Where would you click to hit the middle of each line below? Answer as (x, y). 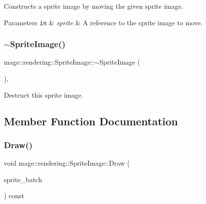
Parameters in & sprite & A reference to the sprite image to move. (103, 22)
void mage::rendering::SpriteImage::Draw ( (67, 163)
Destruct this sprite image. (44, 94)
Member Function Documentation (91, 121)
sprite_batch (23, 179)
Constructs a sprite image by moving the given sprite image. (94, 6)
